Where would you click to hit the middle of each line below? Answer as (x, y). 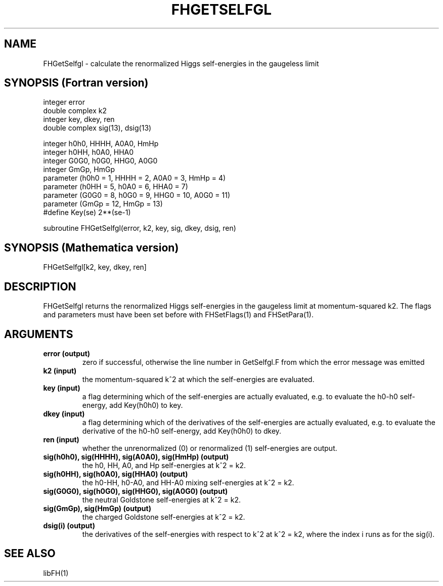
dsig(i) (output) (69, 525)
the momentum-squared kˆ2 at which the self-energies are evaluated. (198, 379)
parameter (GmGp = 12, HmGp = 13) (103, 204)
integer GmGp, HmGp (79, 170)
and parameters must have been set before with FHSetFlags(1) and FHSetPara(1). (178, 315)
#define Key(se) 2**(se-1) (87, 213)
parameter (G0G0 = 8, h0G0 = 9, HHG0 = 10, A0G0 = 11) (137, 195)
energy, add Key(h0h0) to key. (132, 405)
